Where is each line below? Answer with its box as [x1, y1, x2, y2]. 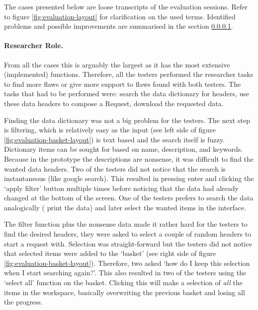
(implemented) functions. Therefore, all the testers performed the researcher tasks [4, 69, 254, 79]
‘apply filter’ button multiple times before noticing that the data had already [4, 183, 239, 193]
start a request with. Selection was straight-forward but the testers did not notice [4, 238, 252, 248]
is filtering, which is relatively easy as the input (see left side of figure [4, 124, 216, 135]
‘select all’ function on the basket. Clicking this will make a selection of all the [4, 277, 243, 288]
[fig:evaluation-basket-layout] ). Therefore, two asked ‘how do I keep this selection [4, 257, 250, 268]
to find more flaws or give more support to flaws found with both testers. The [4, 78, 241, 89]
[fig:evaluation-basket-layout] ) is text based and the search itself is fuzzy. [4, 134, 225, 144]
